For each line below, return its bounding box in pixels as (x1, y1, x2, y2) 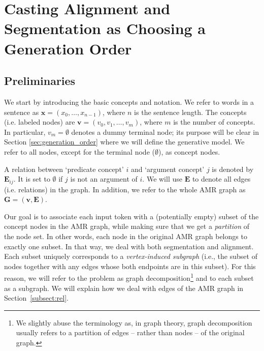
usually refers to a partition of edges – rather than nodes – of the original (16, 327, 245, 338)
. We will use (142, 173, 182, 184)
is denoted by (212, 163, 254, 174)
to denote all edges (192, 173, 251, 184)
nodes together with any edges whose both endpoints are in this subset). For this (4, 260, 256, 271)
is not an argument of (70, 173, 138, 184)
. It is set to (13, 173, 50, 184)
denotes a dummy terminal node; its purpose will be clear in (71, 126, 259, 137)
